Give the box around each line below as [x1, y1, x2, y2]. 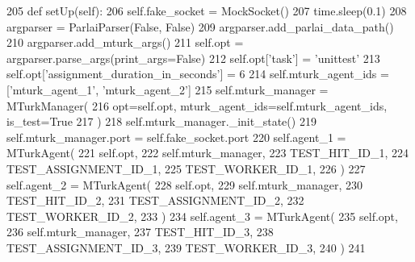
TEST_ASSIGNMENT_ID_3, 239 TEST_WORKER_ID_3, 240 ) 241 [6, 239, 366, 256]
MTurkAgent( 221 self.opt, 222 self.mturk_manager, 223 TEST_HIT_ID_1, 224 [6, 144, 409, 161]
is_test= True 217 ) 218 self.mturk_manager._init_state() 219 [6, 113, 316, 130]
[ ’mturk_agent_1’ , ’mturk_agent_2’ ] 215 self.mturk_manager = [6, 81, 329, 98]
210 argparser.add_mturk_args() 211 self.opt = [6, 34, 244, 51]
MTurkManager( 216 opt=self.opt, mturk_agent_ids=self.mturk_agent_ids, [6, 97, 388, 114]
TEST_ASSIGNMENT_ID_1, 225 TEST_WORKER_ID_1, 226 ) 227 [6, 160, 366, 177]
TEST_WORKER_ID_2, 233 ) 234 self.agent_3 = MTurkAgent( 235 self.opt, [6, 207, 398, 224]
